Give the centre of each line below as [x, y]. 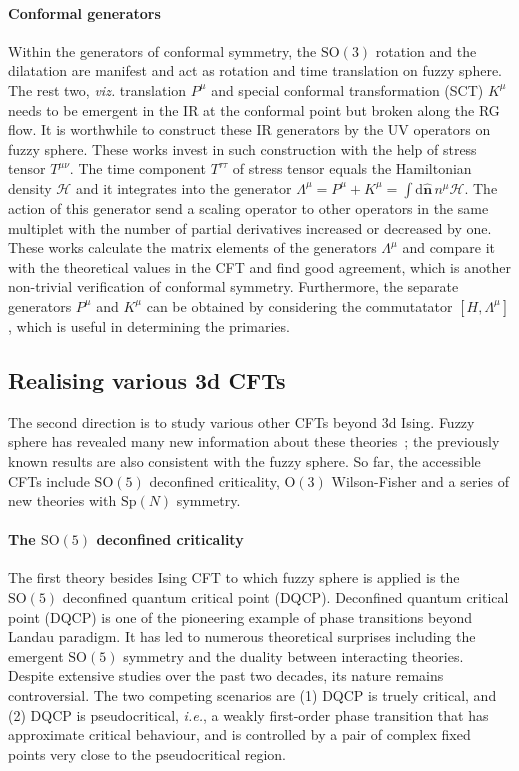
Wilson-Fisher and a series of [420, 480]
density [30, 187]
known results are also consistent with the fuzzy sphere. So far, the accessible [244, 460]
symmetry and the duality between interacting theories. [293, 655]
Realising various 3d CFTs [147, 379]
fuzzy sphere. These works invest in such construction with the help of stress [242, 148]
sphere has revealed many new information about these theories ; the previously [254, 441]
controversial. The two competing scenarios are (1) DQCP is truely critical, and [252, 695]
